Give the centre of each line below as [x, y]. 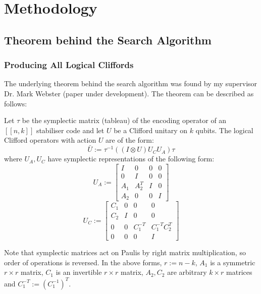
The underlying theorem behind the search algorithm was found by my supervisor [131, 83]
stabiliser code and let [70, 130]
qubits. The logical [224, 130]
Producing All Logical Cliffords [69, 65]
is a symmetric [233, 262]
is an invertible [79, 272]
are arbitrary [187, 272]
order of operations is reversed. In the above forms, [83, 262]
